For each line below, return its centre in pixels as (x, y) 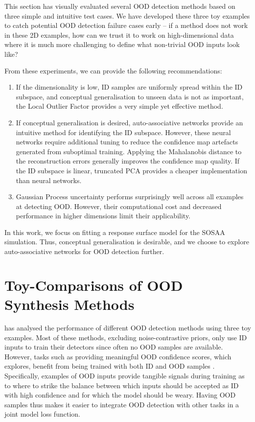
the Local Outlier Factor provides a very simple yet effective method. (119, 106)
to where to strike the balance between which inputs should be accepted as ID (122, 385)
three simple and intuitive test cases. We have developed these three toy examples (127, 15)
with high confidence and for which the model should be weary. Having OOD (120, 395)
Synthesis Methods (70, 304)
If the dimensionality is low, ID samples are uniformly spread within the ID (129, 87)
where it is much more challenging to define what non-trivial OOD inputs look (122, 44)
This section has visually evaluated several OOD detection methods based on (120, 6)
